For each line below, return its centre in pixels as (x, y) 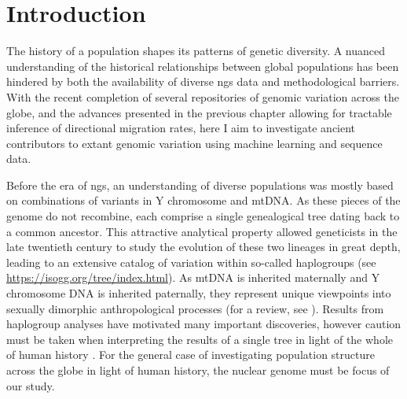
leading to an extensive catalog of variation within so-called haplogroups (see (191, 262)
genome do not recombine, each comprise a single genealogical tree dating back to (203, 216)
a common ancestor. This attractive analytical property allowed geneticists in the (202, 231)
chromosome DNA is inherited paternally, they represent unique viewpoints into (199, 293)
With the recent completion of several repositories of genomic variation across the (203, 96)
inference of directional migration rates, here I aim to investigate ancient (181, 128)
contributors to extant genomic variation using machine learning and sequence (194, 143)
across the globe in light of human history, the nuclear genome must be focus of (198, 370)
